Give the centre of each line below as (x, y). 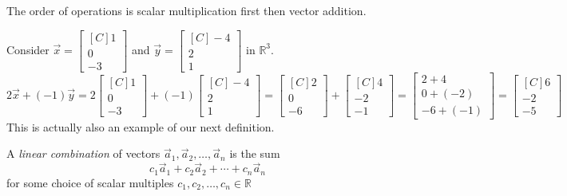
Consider (28, 49)
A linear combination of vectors (83, 153)
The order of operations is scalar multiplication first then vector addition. (186, 10)
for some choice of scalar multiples (90, 182)
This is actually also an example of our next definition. (141, 126)
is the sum (255, 153)
